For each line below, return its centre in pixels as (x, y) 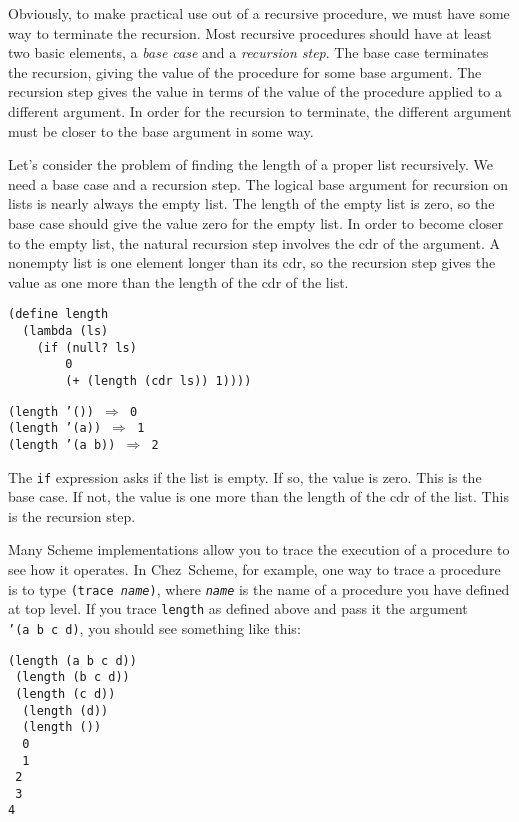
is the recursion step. (72, 515)
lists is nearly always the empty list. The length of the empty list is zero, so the (251, 203)
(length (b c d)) (72, 677)
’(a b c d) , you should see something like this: (154, 627)
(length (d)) (65, 710)
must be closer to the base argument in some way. (161, 130)
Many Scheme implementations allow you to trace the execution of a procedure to (259, 549)
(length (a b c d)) (72, 660)
